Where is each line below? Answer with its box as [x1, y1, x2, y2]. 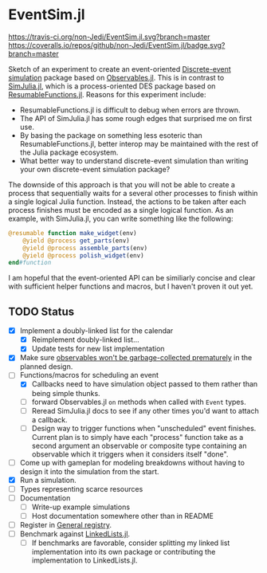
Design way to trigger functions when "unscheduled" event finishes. [31, 423, 257, 433]
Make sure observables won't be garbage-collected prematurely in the [19, 353, 253, 363]
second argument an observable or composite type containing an [31, 441, 247, 450]
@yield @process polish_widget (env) [22, 251, 145, 260]
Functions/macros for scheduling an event [19, 371, 159, 380]
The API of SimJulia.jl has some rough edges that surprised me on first [19, 113, 253, 123]
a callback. [31, 414, 68, 424]
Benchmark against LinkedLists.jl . [19, 529, 130, 539]
